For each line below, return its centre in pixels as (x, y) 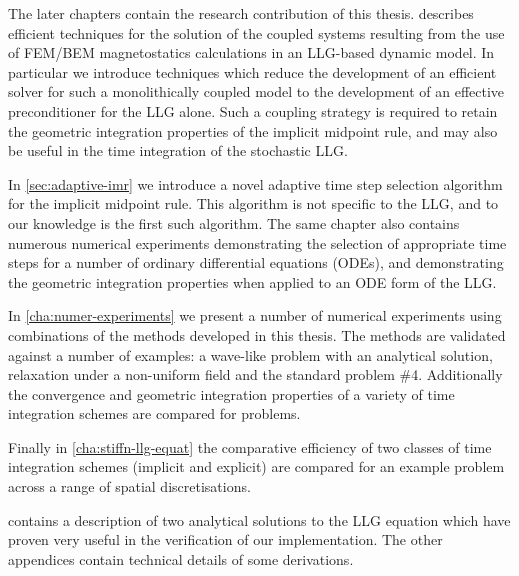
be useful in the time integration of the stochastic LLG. (178, 150)
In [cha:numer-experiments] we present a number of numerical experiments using (255, 315)
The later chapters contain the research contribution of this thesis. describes (241, 13)
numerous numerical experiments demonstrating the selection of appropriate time (257, 242)
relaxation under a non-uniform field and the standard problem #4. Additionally (255, 374)
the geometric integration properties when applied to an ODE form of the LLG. (252, 281)
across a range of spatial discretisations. (129, 486)
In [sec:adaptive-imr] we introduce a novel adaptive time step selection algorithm (255, 183)
